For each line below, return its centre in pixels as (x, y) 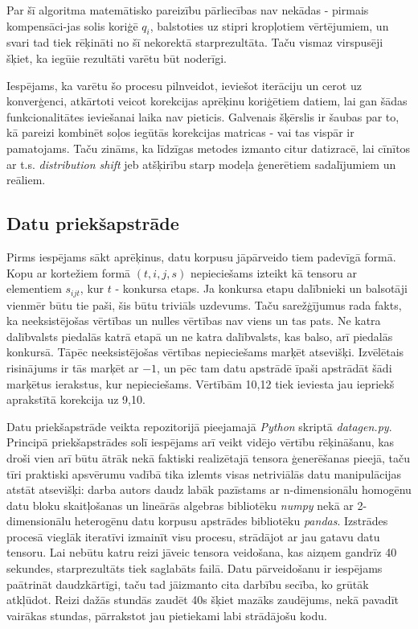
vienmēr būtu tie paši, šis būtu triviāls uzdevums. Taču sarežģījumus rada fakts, (204, 304)
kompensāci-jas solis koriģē (72, 25)
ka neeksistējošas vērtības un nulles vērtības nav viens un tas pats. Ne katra (194, 321)
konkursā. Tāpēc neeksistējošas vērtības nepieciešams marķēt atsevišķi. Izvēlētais (205, 352)
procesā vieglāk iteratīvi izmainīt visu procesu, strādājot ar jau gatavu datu (193, 536)
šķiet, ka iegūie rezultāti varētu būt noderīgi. (117, 58)
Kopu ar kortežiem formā (69, 272)
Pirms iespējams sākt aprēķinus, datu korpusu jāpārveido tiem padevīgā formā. (201, 256)
